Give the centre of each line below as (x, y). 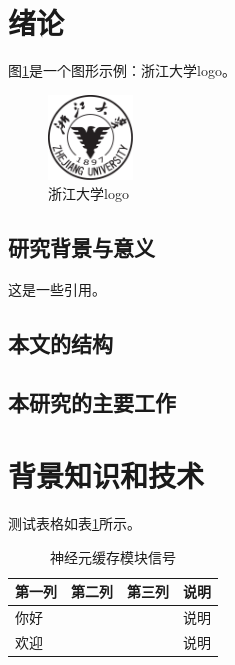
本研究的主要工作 (92, 401)
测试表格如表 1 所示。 (74, 523)
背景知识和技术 (106, 475)
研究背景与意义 (81, 247)
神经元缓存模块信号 (113, 556)
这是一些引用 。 (57, 288)
